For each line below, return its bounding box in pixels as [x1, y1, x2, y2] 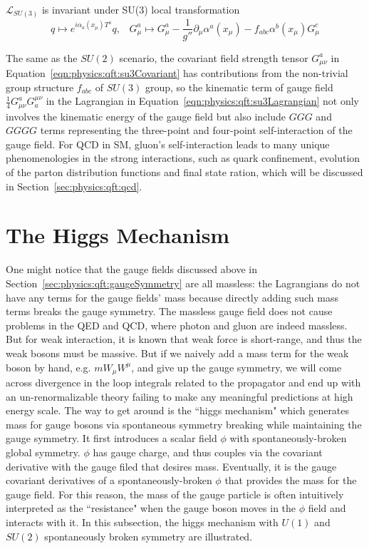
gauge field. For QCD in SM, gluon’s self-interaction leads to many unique [6, 136, 330, 151]
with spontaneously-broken [229, 431, 347, 446]
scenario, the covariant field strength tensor [119, 50, 308, 65]
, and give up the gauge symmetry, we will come [131, 359, 342, 374]
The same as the [6, 50, 78, 65]
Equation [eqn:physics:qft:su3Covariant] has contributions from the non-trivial [6, 66, 348, 81]
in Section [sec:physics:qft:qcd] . [6, 178, 142, 193]
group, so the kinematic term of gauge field [145, 79, 333, 94]
